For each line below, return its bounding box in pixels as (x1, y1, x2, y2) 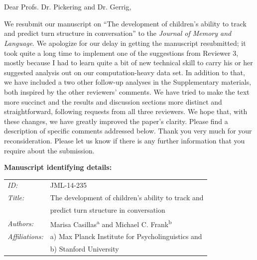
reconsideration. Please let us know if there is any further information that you (4, 135, 245, 145)
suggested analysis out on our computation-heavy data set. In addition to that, (4, 67, 245, 77)
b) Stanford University (50, 244, 119, 254)
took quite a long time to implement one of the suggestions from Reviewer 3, (4, 47, 239, 58)
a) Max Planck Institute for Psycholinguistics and (50, 231, 202, 242)
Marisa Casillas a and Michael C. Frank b (50, 217, 172, 229)
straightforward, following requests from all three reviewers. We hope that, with (4, 106, 248, 117)
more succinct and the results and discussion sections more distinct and (4, 96, 222, 107)
